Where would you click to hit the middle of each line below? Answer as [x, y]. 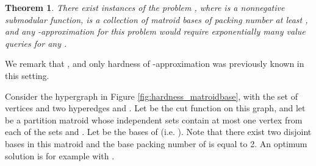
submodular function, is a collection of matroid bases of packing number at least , [156, 19]
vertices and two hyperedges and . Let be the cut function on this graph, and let [155, 108]
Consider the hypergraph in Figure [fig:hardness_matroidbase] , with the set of [151, 96]
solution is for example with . [60, 155]
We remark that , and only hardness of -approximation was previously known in [155, 64]
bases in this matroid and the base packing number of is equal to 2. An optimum [156, 143]
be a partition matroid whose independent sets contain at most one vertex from [154, 119]
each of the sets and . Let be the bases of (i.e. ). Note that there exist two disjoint [158, 132]
